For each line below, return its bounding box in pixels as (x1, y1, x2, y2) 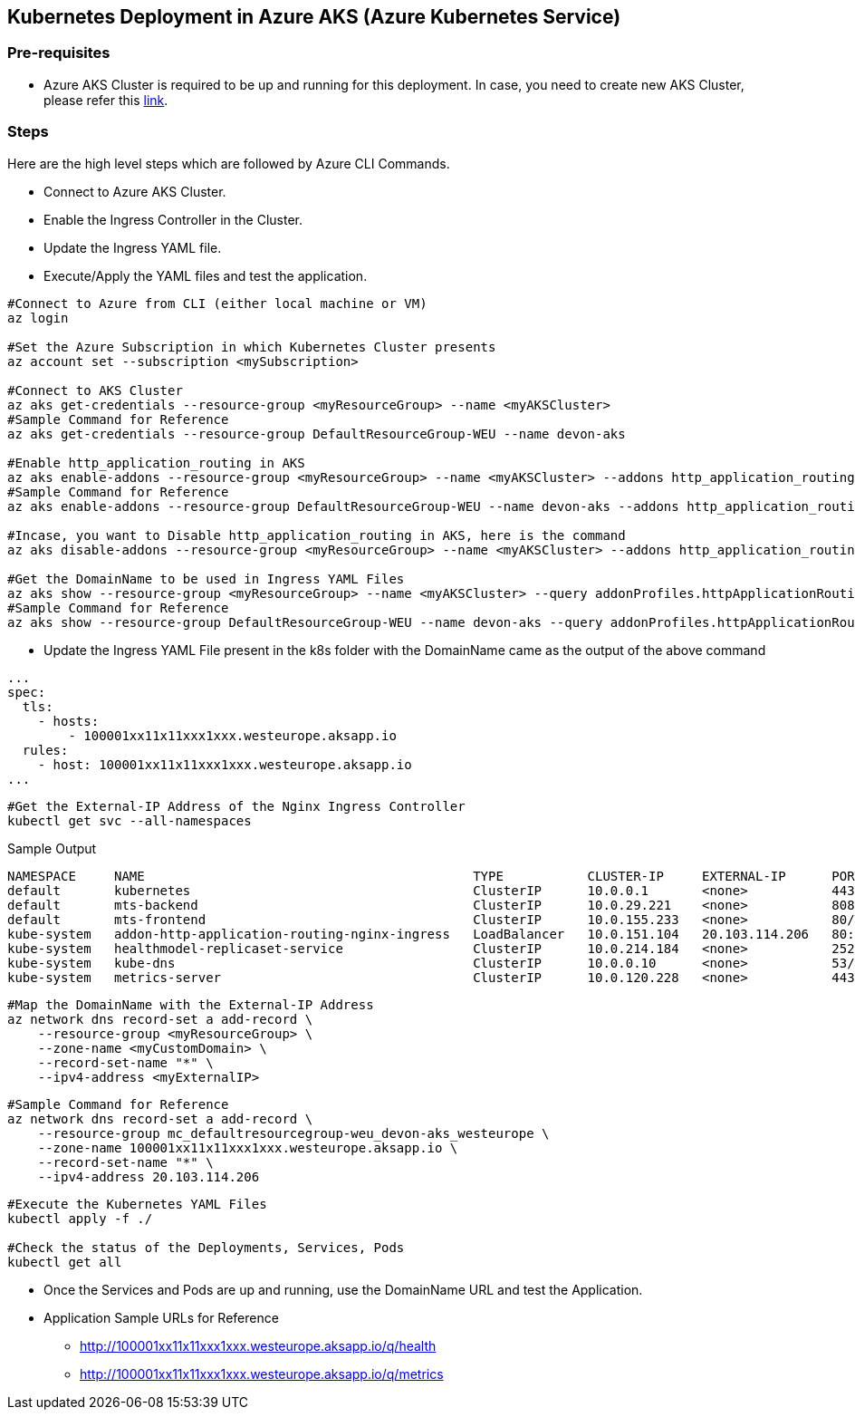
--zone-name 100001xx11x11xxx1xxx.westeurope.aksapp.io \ (37, 1140, 458, 1155)
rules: (22, 742, 69, 757)
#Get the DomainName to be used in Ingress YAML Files (7, 571, 405, 586)
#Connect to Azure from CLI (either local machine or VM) (7, 295, 427, 311)
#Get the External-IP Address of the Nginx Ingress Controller (7, 798, 466, 814)
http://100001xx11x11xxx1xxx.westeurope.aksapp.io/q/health (80, 1337, 437, 1354)
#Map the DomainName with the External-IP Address (7, 997, 374, 1012)
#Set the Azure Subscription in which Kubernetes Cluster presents (7, 339, 496, 354)
